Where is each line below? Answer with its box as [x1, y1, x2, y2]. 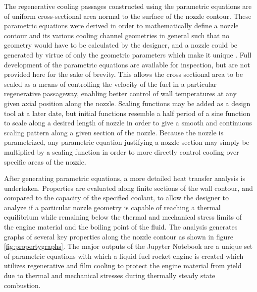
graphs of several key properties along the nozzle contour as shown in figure [4, 231, 233, 241]
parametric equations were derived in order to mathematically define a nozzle [4, 20, 239, 31]
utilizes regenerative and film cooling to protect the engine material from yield [4, 260, 242, 271]
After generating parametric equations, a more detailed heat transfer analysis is [4, 173, 246, 183]
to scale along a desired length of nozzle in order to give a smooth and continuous [4, 117, 252, 128]
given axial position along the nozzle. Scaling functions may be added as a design [4, 98, 251, 108]
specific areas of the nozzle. [4, 156, 86, 167]
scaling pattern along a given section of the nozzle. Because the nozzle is [4, 127, 224, 137]
